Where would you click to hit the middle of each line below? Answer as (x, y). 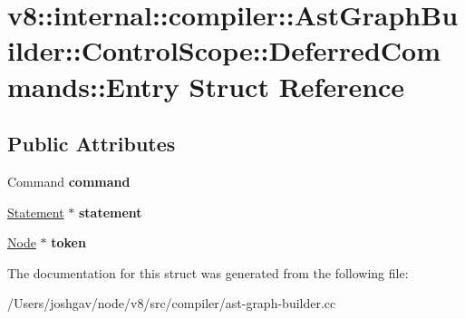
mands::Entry (93, 86)
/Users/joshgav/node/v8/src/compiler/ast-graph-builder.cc (172, 303)
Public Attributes (92, 144)
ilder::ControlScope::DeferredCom (224, 50)
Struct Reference (297, 86)
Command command (69, 181)
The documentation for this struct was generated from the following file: (208, 272)
